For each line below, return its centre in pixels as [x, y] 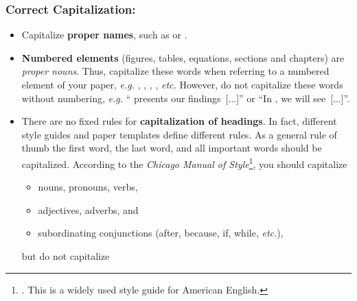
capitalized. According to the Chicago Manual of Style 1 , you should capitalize [184, 162]
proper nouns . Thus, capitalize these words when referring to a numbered [175, 71]
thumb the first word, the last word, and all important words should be [172, 148]
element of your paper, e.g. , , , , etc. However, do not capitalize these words [182, 84]
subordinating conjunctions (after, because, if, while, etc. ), [161, 233]
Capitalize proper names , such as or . [104, 35]
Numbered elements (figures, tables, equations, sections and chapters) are [183, 57]
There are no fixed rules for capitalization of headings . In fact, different [179, 121]
